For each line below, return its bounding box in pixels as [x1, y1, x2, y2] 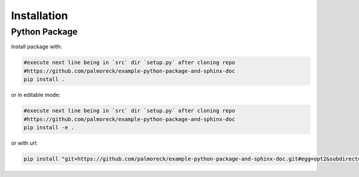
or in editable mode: [11, 91, 61, 99]
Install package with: [11, 43, 62, 50]
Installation [11, 9, 68, 22]
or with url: [11, 139, 38, 147]
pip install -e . [23, 124, 75, 131]
